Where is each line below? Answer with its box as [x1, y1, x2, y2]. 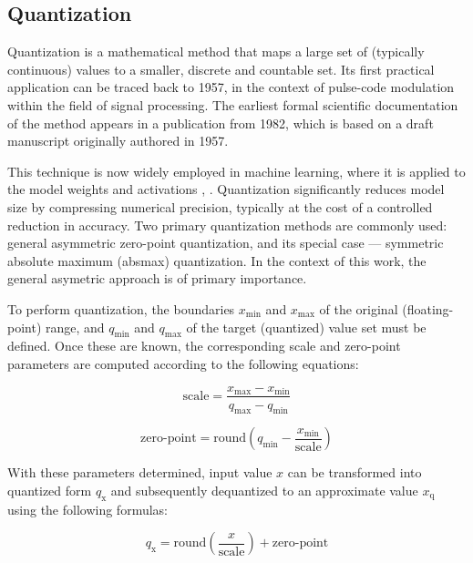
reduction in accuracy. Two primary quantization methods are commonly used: [7, 215, 447, 234]
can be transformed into [287, 463, 422, 482]
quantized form [7, 480, 92, 499]
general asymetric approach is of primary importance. [7, 269, 307, 288]
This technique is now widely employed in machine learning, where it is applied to [7, 161, 466, 180]
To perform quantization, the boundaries [7, 299, 235, 318]
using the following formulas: [7, 499, 168, 518]
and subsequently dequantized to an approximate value [110, 480, 418, 499]
